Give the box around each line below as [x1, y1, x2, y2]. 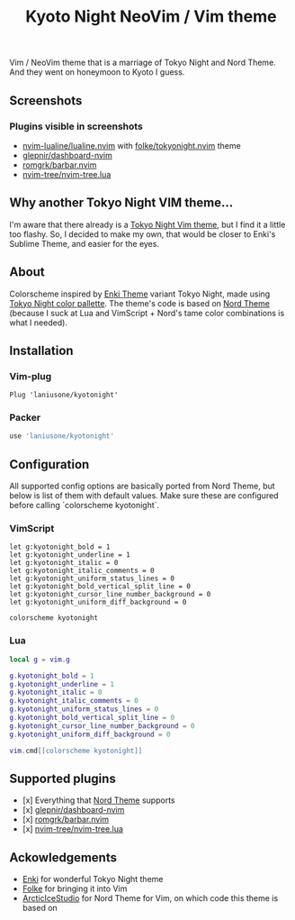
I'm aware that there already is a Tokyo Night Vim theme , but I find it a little [9, 219, 286, 230]
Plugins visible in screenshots [9, 120, 144, 132]
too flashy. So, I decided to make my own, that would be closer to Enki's [9, 228, 276, 240]
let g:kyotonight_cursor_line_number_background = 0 [9, 590, 211, 599]
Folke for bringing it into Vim [22, 883, 128, 894]
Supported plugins [9, 770, 117, 786]
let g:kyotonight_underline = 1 [9, 551, 130, 560]
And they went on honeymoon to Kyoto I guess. [9, 67, 185, 77]
